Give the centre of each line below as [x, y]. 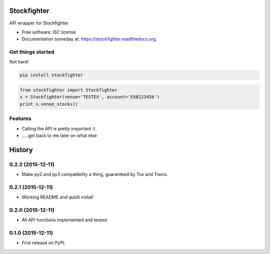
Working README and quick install [57, 197]
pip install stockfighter [51, 75]
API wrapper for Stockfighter [39, 23]
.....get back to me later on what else [59, 135]
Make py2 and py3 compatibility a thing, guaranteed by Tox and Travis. [95, 174]
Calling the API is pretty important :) [58, 128]
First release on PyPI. [44, 243]
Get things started [32, 52]
